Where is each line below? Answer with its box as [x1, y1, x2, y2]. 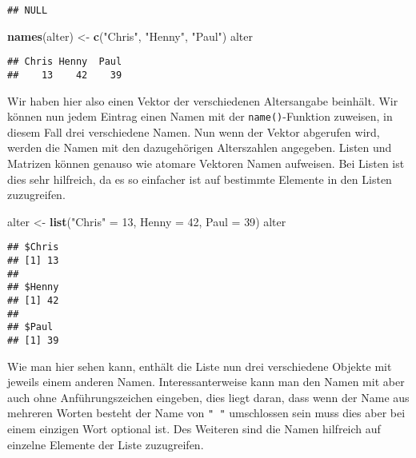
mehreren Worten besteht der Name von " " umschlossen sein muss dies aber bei [7, 404, 406, 421]
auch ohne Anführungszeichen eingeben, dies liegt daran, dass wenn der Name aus [7, 388, 410, 405]
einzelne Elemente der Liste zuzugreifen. [7, 436, 204, 452]
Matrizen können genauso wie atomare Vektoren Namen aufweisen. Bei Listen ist [7, 155, 405, 171]
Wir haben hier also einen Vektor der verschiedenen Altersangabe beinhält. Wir [7, 92, 398, 109]
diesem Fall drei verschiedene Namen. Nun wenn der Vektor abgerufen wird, [7, 123, 380, 140]
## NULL [7, 5, 48, 16]
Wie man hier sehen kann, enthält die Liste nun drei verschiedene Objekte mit [7, 357, 392, 374]
